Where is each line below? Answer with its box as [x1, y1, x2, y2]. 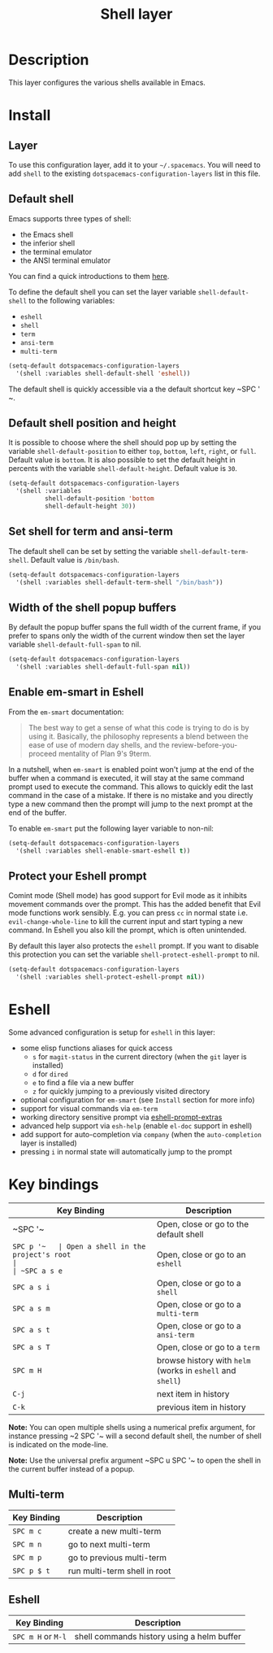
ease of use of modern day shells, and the [28, 739, 171, 749]
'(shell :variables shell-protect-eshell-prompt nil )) [15, 973, 206, 981]
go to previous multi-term [67, 1551, 167, 1563]
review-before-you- [171, 739, 238, 749]
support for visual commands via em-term [19, 1104, 158, 1113]
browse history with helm [157, 1354, 251, 1366]
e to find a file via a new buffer [32, 1078, 134, 1087]
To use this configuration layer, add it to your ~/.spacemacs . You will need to [8, 159, 262, 169]
